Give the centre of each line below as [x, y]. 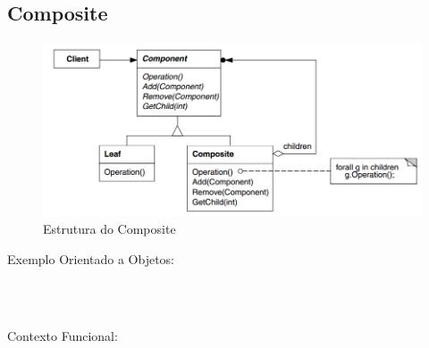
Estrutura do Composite [109, 228]
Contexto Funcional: [63, 336]
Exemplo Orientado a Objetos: [91, 258]
